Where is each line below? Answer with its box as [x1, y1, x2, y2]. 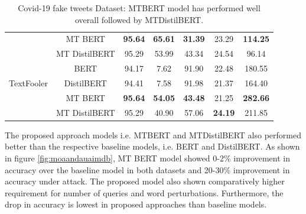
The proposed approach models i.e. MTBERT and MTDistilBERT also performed [5, 128, 301, 141]
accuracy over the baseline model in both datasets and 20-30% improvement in [5, 163, 290, 176]
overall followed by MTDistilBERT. [74, 13, 204, 25]
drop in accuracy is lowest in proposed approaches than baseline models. [5, 198, 267, 210]
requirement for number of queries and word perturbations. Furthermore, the [5, 186, 284, 199]
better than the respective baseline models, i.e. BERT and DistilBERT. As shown [5, 140, 300, 153]
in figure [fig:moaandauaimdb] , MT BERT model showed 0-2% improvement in [5, 151, 290, 164]
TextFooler [9, 76, 48, 89]
